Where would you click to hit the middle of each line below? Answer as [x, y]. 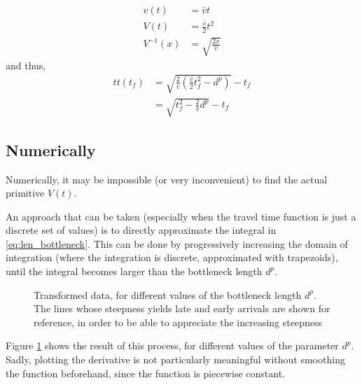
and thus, [26, 65]
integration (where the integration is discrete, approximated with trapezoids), [172, 257]
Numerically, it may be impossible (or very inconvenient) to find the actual [167, 179]
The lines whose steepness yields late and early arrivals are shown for [182, 308]
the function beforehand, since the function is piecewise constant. [145, 373]
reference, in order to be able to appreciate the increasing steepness [178, 322]
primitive [25, 193]
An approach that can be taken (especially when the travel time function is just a [181, 216]
